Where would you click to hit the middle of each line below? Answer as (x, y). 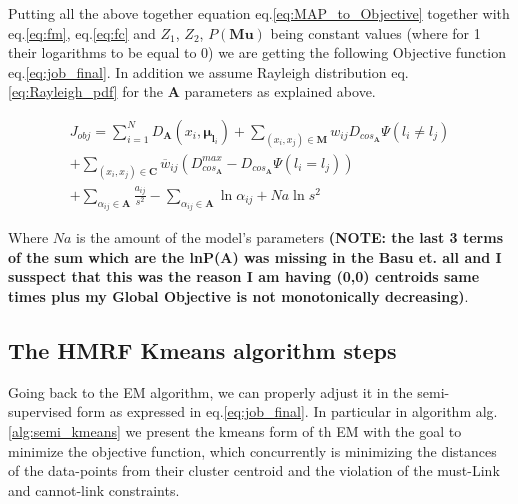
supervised (40, 411)
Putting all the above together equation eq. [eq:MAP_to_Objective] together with (259, 13)
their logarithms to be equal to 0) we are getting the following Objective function (257, 52)
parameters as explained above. (280, 91)
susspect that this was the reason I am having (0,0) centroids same (244, 276)
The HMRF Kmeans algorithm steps (202, 349)
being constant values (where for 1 (375, 32)
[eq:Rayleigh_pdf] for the (86, 91)
